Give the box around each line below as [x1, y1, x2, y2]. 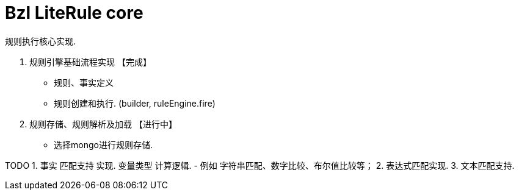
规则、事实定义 [54, 77, 114, 88]
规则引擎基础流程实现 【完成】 [29, 56, 151, 67]
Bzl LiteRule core [5, 2, 143, 23]
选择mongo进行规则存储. [54, 139, 153, 150]
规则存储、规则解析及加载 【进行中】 [29, 118, 177, 129]
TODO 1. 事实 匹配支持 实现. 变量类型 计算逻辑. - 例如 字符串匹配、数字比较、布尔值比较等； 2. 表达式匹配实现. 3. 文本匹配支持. [5, 160, 515, 171]
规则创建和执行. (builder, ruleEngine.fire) [54, 97, 216, 108]
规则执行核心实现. [5, 35, 76, 46]
